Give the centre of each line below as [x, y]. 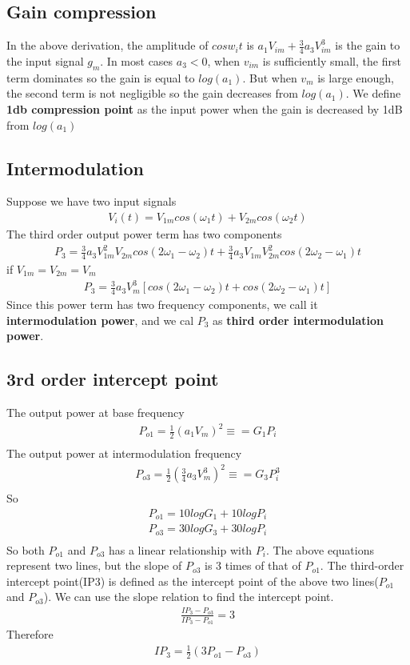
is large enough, [356, 77]
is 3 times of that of [253, 565]
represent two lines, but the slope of [94, 565]
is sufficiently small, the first [332, 61]
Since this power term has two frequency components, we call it [162, 304]
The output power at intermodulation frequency [124, 453]
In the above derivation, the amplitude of [107, 45]
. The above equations [320, 549]
